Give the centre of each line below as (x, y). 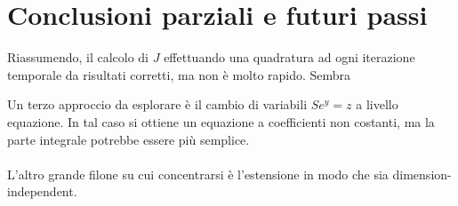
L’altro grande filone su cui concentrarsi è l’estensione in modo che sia (198, 174)
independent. (42, 191)
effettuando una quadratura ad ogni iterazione (289, 57)
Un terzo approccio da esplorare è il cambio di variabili (157, 104)
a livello (377, 104)
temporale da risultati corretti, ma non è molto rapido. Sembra (179, 74)
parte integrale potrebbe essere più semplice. (129, 139)
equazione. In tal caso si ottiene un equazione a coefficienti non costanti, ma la (221, 121)
